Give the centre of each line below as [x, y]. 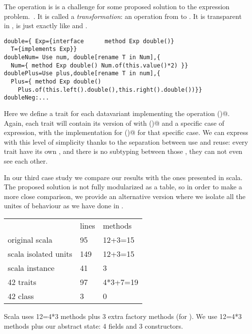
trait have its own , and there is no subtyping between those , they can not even [123, 151]
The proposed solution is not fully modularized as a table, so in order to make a [123, 187]
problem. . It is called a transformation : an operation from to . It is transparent [123, 16]
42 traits [22, 282]
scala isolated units [40, 253]
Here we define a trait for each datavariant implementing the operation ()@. [117, 113]
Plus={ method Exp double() [56, 82]
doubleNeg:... [27, 98]
